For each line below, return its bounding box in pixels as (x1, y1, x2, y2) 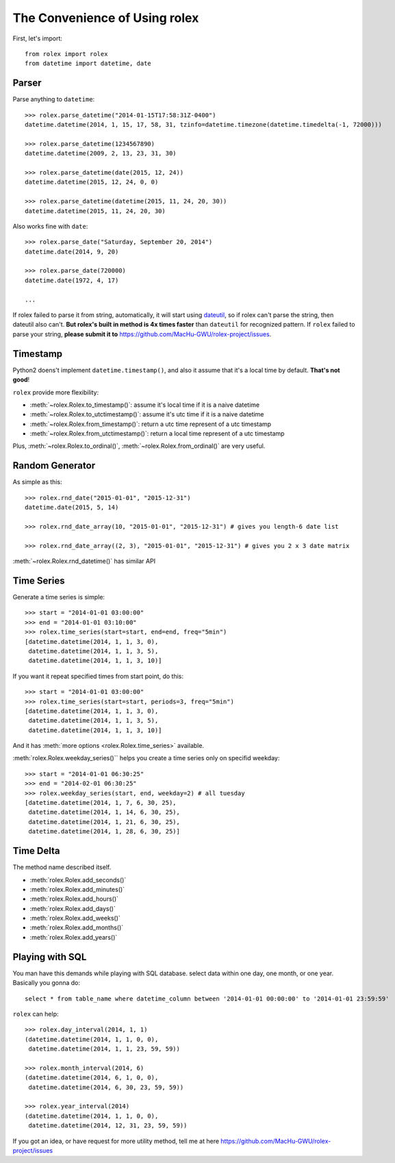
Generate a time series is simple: (12, 593, 105, 601)
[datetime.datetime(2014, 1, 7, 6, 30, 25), (25, 799, 177, 807)
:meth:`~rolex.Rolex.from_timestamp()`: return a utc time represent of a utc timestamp (29, 420, 272, 428)
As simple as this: (12, 478, 62, 486)
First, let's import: (12, 34, 63, 42)
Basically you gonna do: (12, 979, 80, 987)
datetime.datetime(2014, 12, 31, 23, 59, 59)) (28, 1122, 188, 1129)
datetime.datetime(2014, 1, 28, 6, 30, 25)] (28, 827, 181, 836)
